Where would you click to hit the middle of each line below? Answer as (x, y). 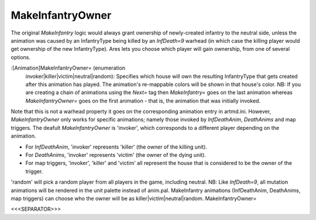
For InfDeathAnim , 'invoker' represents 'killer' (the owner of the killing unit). (116, 147)
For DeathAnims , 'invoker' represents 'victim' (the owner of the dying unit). (116, 155)
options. (21, 57)
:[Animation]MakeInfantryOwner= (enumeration (68, 68)
